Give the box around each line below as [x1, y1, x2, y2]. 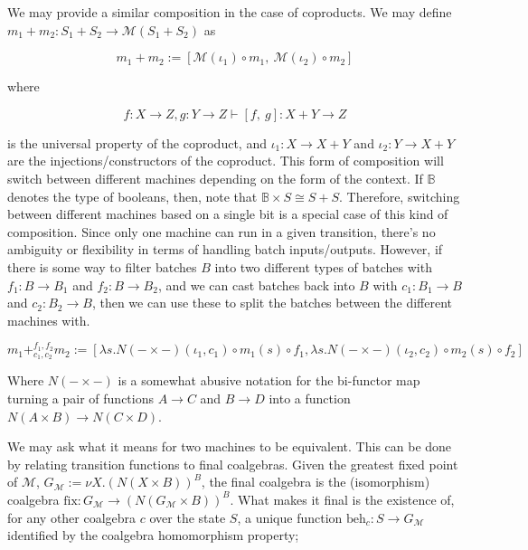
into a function [269, 388, 351, 407]
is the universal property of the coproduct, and [7, 133, 267, 152]
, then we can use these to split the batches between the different [91, 293, 453, 312]
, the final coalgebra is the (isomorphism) [201, 472, 430, 491]
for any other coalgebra [7, 507, 137, 526]
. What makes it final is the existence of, [230, 489, 455, 508]
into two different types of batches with [214, 257, 432, 276]
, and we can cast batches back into [157, 275, 355, 294]
